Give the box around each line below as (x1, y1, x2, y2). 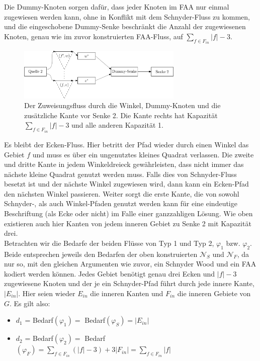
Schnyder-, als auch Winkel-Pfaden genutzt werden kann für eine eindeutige (4, 198, 237, 209)
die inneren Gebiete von (177, 288, 251, 299)
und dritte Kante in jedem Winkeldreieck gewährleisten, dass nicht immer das (4, 159, 244, 169)
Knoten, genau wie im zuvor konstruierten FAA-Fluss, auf (4, 31, 183, 41)
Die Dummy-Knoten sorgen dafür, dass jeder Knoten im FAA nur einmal (4, 2, 229, 12)
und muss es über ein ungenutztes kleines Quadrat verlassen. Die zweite (32, 149, 254, 159)
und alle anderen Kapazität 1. (71, 120, 163, 130)
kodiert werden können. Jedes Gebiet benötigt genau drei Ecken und (4, 268, 215, 279)
